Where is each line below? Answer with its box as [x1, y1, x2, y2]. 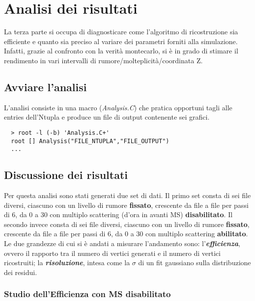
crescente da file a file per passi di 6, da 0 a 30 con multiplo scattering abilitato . [4, 228, 248, 239]
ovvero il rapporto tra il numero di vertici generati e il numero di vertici [4, 248, 221, 258]
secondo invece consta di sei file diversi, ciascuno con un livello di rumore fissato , [4, 219, 250, 229]
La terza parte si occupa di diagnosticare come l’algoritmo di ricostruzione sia [4, 26, 238, 37]
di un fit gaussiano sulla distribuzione [138, 257, 251, 268]
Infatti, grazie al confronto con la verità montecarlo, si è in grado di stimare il [4, 46, 238, 56]
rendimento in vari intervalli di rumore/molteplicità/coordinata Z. [4, 55, 203, 65]
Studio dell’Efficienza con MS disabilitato [4, 288, 171, 300]
